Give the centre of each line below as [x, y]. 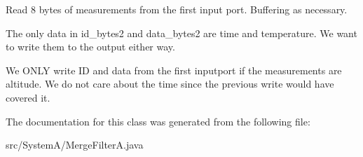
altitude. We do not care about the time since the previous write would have [170, 84]
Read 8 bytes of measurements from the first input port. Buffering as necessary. [177, 9]
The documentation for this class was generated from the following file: [158, 121]
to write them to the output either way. [90, 47]
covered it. [28, 97]
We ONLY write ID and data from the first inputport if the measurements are [174, 70]
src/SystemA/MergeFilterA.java [75, 145]
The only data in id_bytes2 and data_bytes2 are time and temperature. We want [181, 33]
